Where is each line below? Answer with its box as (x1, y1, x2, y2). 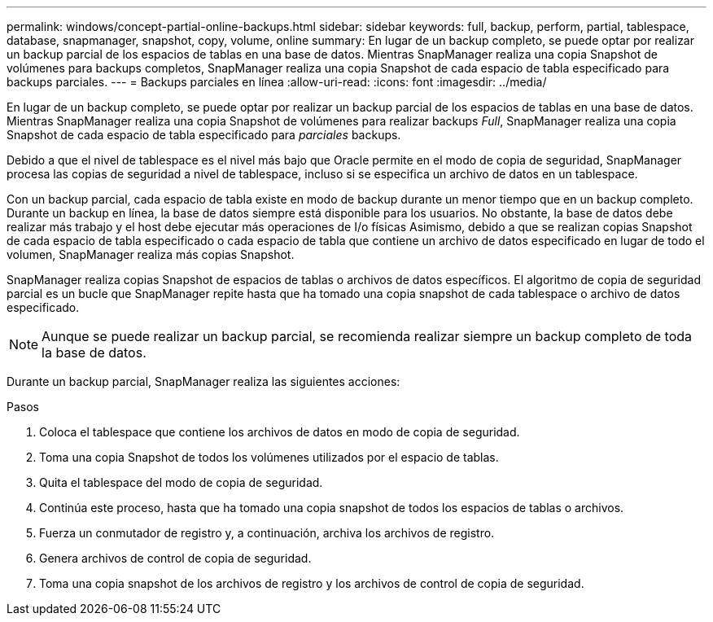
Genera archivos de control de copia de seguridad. (39, 551, 312, 565)
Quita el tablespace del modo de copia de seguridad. (39, 475, 323, 489)
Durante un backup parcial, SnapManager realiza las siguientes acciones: (7, 375, 400, 388)
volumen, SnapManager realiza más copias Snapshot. (7, 247, 295, 261)
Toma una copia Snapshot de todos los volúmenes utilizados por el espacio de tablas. (39, 450, 499, 464)
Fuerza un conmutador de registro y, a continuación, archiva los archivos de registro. (39, 526, 495, 540)
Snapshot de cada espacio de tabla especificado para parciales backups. (7, 128, 401, 142)
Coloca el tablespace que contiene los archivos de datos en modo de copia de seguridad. (39, 425, 520, 439)
